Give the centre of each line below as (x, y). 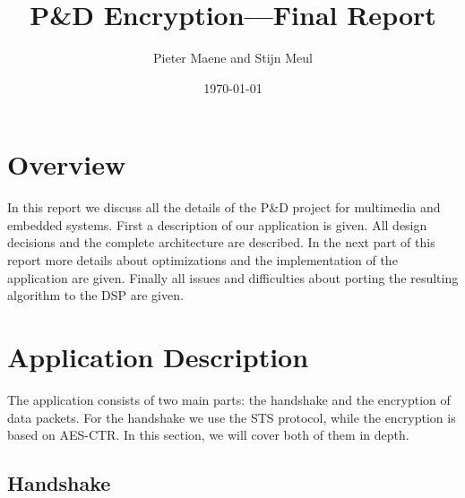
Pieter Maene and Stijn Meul (233, 58)
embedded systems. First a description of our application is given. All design (217, 224)
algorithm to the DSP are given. (95, 295)
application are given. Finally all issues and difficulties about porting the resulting (233, 277)
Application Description (158, 356)
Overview (67, 164)
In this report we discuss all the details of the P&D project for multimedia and (224, 207)
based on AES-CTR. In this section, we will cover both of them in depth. (208, 435)
